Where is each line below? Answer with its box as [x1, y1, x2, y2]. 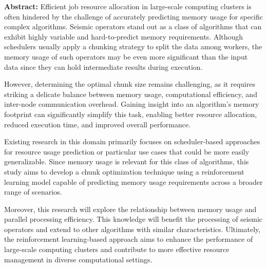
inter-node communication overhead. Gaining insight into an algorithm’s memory [4, 99, 259, 109]
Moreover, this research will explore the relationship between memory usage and [4, 203, 257, 214]
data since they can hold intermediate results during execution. [4, 61, 203, 72]
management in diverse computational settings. [4, 254, 152, 264]
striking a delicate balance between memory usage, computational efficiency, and [4, 88, 257, 99]
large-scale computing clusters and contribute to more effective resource [4, 244, 230, 255]
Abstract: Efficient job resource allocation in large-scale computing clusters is [4, 1, 252, 11]
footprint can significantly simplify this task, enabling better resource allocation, [4, 108, 257, 119]
